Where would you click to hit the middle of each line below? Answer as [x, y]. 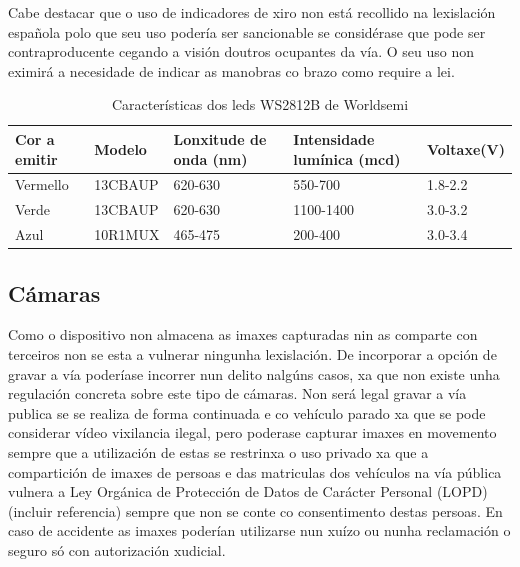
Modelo [120, 148]
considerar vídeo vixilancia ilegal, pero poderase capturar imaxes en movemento [252, 432]
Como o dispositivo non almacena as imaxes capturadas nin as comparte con [243, 334]
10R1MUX [127, 234]
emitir [36, 158]
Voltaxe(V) [466, 148]
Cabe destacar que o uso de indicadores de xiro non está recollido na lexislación [252, 12]
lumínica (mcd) [347, 158]
